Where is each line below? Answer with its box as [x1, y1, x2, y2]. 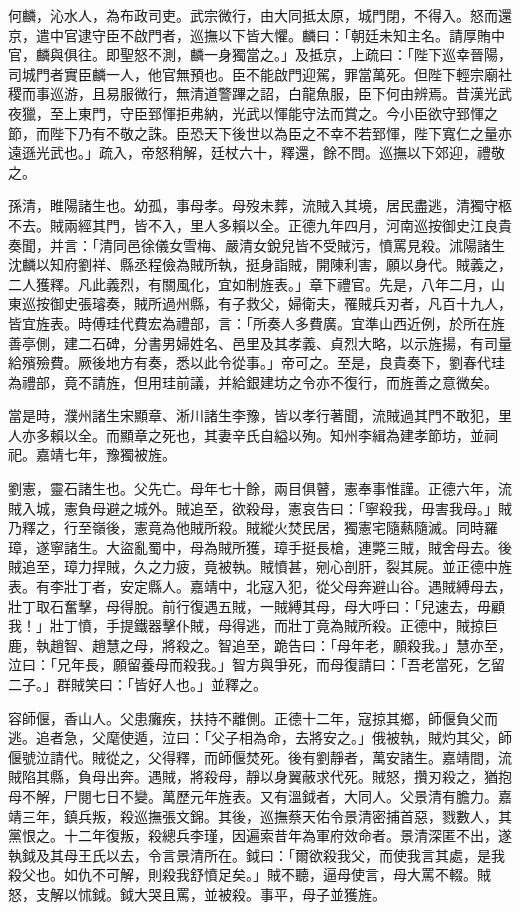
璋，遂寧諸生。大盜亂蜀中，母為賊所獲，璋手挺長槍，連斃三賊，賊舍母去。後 [8, 536, 512, 557]
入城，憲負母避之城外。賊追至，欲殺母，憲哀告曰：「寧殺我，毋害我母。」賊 [21, 497, 512, 518]
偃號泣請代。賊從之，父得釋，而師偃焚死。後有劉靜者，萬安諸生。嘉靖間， [8, 746, 498, 767]
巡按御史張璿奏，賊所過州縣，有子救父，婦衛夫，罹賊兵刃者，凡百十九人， [21, 293, 512, 314]
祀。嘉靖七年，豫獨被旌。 [8, 444, 176, 465]
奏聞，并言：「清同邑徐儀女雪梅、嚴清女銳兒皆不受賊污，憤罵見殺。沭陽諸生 [8, 234, 505, 255]
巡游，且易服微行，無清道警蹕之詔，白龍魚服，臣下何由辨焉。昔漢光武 [49, 83, 512, 104]
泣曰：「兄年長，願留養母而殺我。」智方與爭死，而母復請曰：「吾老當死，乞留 [8, 654, 505, 675]
